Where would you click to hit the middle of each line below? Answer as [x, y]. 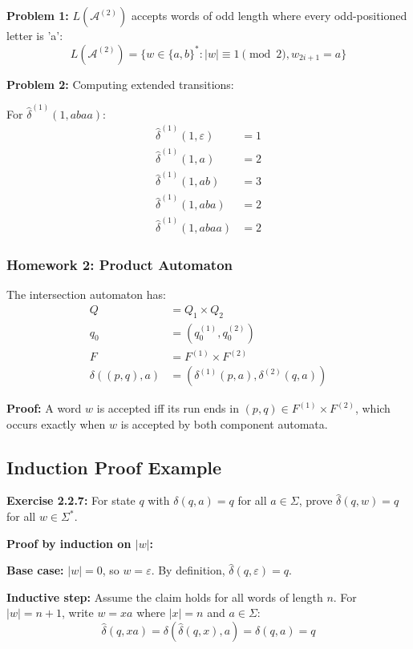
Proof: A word [44, 408]
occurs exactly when [56, 423]
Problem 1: [38, 15]
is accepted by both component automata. [224, 423]
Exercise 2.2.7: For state [71, 500]
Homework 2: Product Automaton [119, 264]
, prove [316, 500]
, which [373, 408]
